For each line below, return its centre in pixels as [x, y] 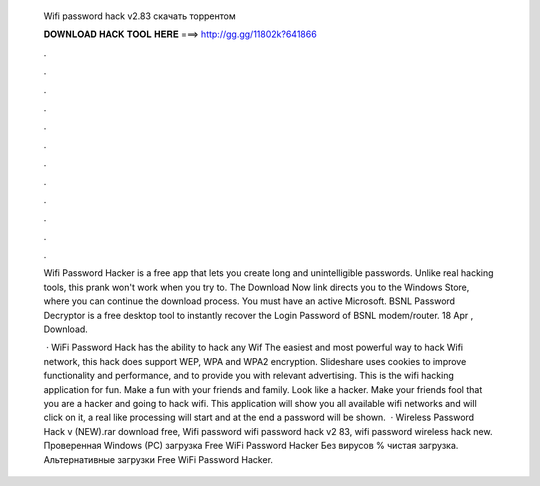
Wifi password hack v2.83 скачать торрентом [139, 16]
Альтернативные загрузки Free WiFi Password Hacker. [158, 459]
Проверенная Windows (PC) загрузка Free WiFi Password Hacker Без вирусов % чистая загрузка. [251, 446]
